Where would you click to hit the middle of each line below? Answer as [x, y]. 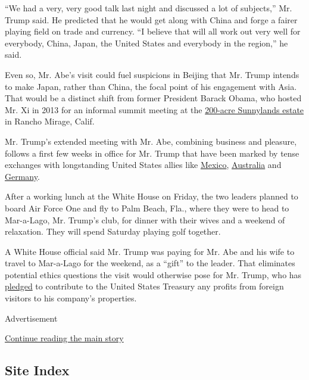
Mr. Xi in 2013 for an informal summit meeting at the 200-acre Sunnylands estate [154, 109]
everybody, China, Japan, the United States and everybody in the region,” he [146, 43]
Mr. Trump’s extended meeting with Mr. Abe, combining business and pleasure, [151, 141]
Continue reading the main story [64, 338]
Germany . [22, 176]
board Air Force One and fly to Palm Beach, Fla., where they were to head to [147, 208]
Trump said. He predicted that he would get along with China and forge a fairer [151, 19]
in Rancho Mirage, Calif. [50, 121]
